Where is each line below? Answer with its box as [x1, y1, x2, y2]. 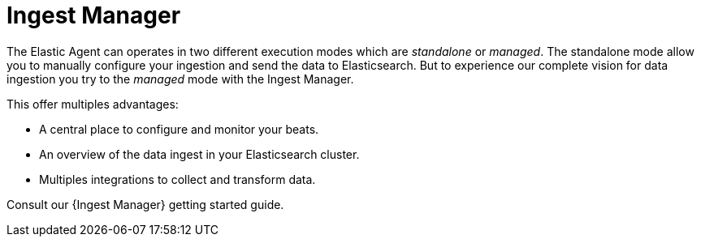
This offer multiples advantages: [6, 96, 179, 111]
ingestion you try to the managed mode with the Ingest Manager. [6, 71, 354, 86]
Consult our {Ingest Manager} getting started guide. [6, 197, 284, 211]
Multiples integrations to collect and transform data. [39, 172, 316, 186]
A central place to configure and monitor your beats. [39, 122, 319, 136]
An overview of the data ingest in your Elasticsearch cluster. [39, 147, 360, 161]
